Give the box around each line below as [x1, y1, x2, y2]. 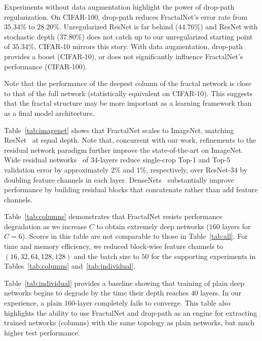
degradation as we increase [4, 221, 87, 231]
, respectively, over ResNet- [146, 164, 231, 175]
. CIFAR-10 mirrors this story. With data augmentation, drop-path [34, 41, 243, 52]
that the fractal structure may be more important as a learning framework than [4, 98, 252, 108]
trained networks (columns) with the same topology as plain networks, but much [4, 317, 255, 328]
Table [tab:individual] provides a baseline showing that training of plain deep [4, 277, 245, 288]
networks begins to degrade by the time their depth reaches [4, 287, 189, 298]
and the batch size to [74, 250, 139, 261]
